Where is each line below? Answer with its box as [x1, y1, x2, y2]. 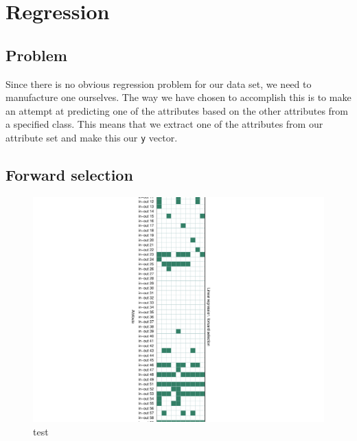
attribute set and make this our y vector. [5, 130, 178, 144]
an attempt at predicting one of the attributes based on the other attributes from [5, 103, 349, 117]
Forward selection [5, 164, 133, 185]
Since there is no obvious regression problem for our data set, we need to [5, 76, 312, 91]
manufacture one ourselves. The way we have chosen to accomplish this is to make [5, 90, 352, 104]
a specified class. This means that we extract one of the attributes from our [5, 117, 323, 131]
